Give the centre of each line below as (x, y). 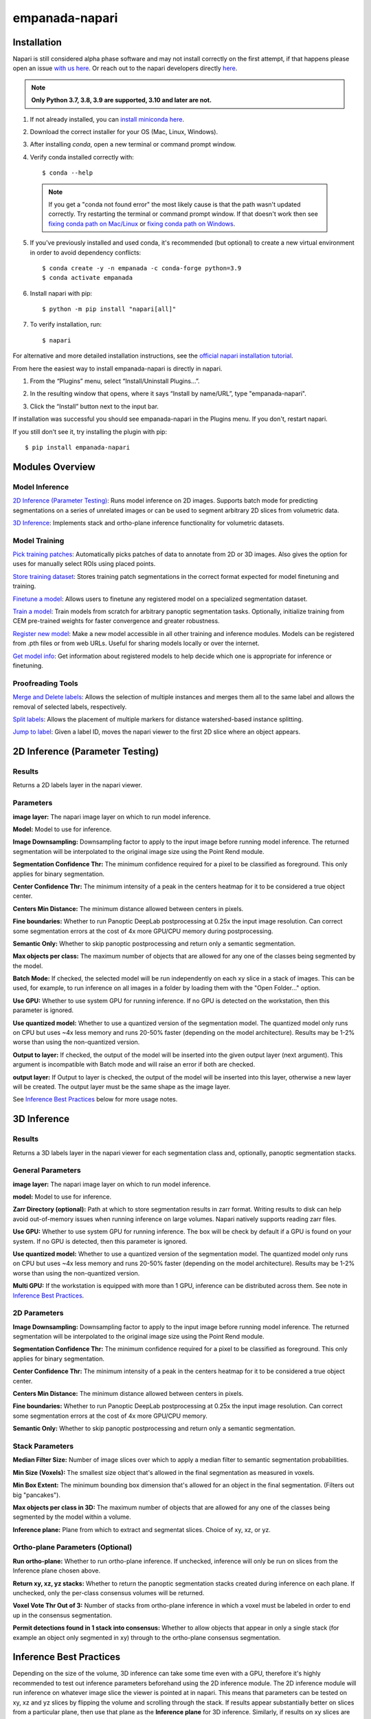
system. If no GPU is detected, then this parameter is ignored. (100, 1241)
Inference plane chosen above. (57, 1570)
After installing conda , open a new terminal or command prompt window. (133, 144)
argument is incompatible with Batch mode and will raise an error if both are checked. (134, 1064)
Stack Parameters (43, 1446)
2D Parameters (38, 1313)
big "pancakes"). (37, 1495)
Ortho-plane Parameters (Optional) (72, 1547)
